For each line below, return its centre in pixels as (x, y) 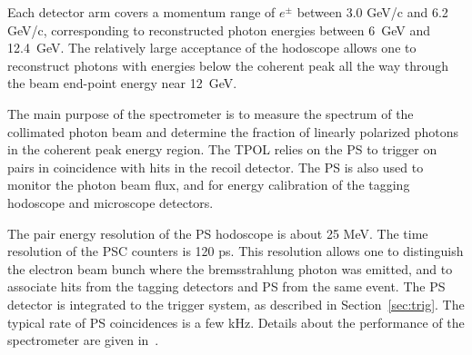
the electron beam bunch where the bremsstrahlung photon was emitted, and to (230, 268)
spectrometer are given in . (83, 340)
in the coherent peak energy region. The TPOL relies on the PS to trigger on (222, 149)
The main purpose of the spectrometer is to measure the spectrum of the (211, 113)
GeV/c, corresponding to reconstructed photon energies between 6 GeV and (219, 30)
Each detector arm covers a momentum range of (141, 12)
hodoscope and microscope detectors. (110, 202)
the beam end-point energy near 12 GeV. (122, 83)
